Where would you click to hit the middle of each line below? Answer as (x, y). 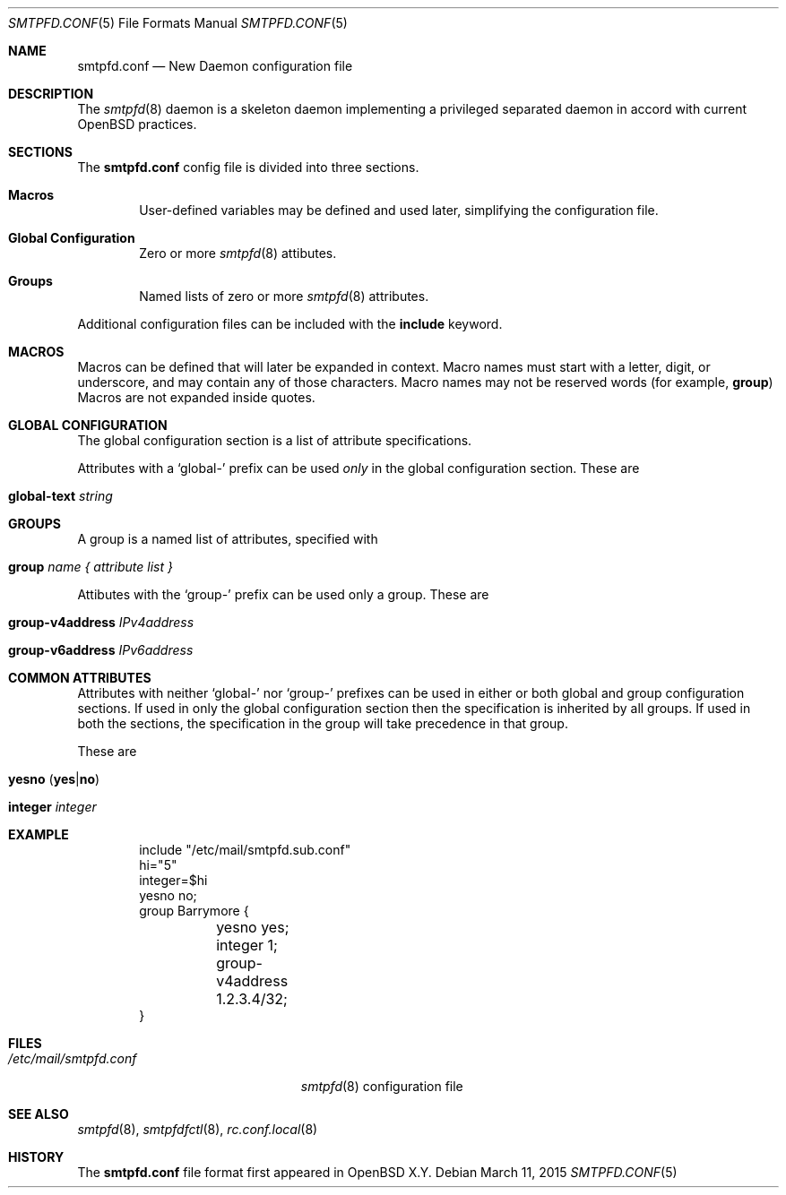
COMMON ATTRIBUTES (80, 678)
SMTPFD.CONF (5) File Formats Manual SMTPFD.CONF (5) (178, 23)
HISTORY (36, 1157)
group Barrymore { (194, 911)
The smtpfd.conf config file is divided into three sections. (248, 167)
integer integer (52, 807)
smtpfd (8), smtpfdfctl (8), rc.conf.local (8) (198, 1129)
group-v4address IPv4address (101, 622)
